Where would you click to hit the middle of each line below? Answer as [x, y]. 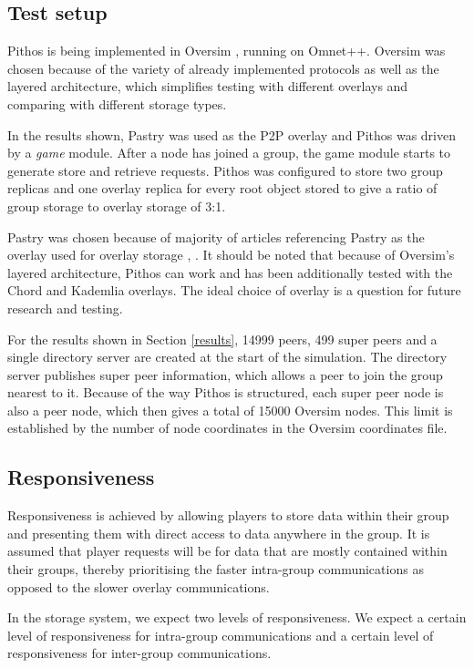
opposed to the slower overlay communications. [139, 586]
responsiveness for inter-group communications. [139, 653]
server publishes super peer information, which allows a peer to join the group [225, 374]
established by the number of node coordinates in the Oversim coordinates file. [227, 428]
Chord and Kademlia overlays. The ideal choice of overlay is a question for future [234, 290]
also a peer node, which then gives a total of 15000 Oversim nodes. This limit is [230, 410]
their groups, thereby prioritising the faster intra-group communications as [216, 569]
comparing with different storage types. [117, 103]
